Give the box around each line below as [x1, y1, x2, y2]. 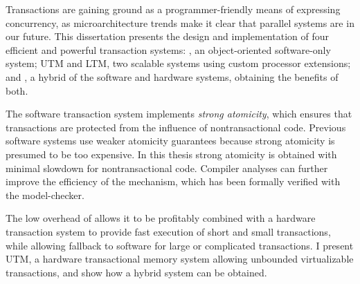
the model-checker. [6, 187, 84, 202]
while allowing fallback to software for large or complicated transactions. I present [6, 238, 354, 252]
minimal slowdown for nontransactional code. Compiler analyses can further [6, 160, 328, 175]
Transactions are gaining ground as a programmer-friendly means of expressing [6, 2, 341, 16]
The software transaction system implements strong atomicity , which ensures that [6, 106, 352, 121]
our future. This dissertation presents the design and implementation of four [6, 29, 329, 44]
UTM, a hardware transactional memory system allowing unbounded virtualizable [6, 252, 354, 266]
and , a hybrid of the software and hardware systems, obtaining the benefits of [6, 69, 339, 84]
